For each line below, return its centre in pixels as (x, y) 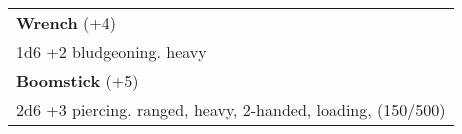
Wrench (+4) (66, 22)
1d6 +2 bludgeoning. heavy (111, 51)
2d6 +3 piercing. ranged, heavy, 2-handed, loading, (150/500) (231, 109)
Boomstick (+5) (77, 80)
